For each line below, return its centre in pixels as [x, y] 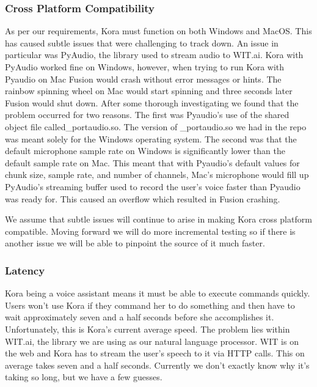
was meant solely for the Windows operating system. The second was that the [151, 138]
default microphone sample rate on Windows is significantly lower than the [145, 151]
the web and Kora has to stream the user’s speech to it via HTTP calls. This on [155, 353]
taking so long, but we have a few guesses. [84, 377]
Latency [25, 270]
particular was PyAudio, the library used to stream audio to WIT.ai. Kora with [154, 55]
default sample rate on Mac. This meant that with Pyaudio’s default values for [152, 162]
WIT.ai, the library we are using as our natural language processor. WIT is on [152, 341]
